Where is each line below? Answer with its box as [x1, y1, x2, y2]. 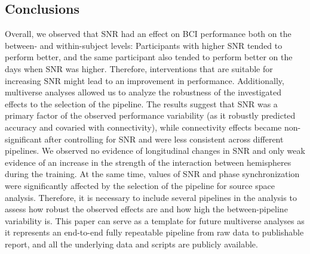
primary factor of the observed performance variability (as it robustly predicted [5, 109, 296, 122]
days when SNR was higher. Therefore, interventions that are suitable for [5, 62, 273, 75]
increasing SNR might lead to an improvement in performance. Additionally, [5, 74, 284, 86]
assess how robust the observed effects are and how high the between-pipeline [5, 203, 288, 215]
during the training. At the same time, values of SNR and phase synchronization [5, 168, 300, 180]
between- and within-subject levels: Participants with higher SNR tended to [5, 39, 283, 51]
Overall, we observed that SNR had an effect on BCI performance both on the [5, 27, 291, 40]
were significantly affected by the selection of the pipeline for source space [5, 179, 275, 191]
